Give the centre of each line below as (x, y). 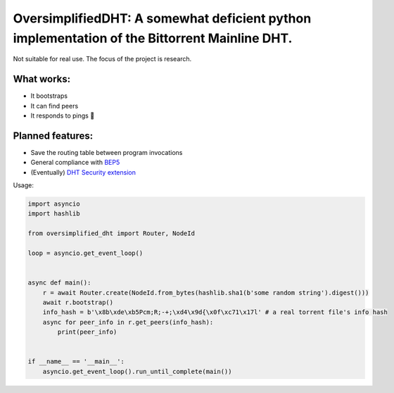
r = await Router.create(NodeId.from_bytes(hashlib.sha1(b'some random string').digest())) (206, 293)
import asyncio (54, 204)
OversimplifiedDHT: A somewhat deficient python (162, 18)
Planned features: (53, 136)
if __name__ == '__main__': (76, 362)
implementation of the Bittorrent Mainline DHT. (153, 38)
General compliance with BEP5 (75, 163)
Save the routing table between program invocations (107, 152)
